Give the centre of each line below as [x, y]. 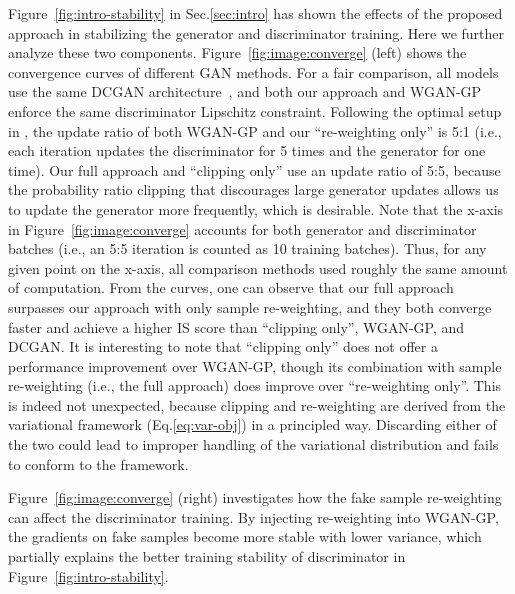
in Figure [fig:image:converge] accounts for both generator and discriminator [242, 228]
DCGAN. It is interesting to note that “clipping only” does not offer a [223, 346]
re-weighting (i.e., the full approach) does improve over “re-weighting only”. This [255, 385]
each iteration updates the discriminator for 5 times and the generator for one [247, 150]
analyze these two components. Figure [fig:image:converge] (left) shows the [237, 52]
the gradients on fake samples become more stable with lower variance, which [245, 536]
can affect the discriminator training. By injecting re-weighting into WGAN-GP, [253, 516]
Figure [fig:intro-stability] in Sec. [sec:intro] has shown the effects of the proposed [255, 13]
